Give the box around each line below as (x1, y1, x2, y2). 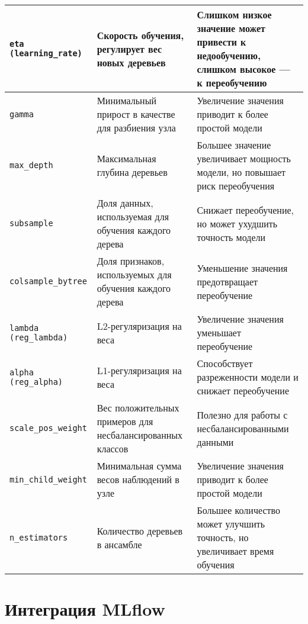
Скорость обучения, (97, 28, 184, 42)
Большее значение (197, 138, 271, 152)
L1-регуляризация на (97, 363, 182, 377)
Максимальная (97, 152, 156, 165)
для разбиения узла (97, 121, 176, 134)
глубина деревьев (97, 165, 168, 179)
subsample (9, 218, 53, 228)
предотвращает (197, 274, 258, 288)
